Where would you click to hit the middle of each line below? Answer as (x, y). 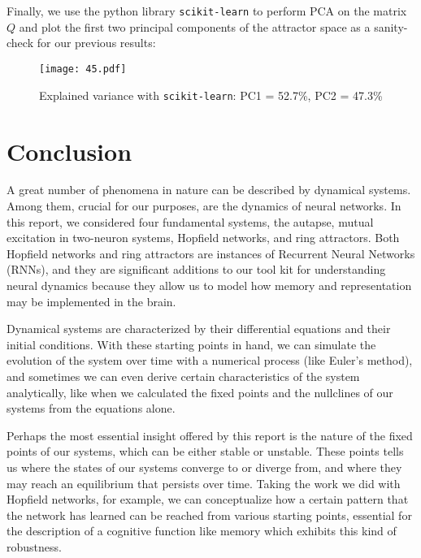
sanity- (391, 26)
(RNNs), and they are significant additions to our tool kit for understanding (196, 269)
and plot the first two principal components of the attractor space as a (195, 26)
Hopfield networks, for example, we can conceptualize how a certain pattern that (208, 499)
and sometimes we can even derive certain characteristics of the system (183, 376)
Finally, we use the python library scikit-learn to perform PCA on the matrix (207, 11)
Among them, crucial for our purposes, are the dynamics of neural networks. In (204, 206)
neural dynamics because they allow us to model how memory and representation (209, 285)
